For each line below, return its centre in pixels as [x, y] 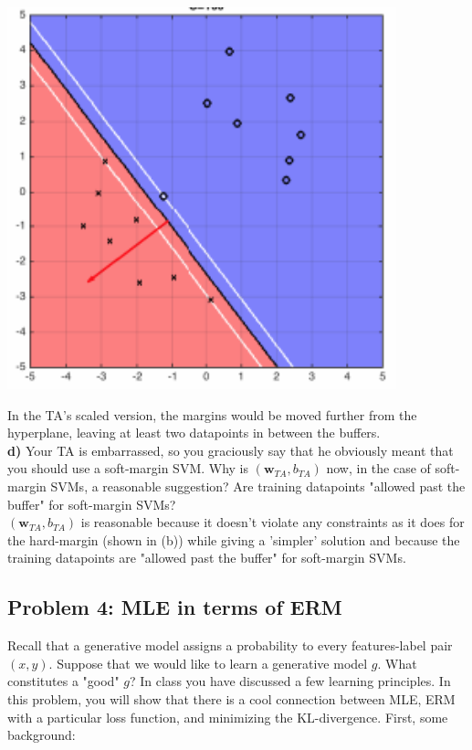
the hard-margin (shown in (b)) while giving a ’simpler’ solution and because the [234, 539]
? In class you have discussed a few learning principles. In [290, 681]
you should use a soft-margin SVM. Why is [128, 468]
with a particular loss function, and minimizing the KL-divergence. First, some [228, 717]
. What [397, 663]
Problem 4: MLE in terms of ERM [175, 607]
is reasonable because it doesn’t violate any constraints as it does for [273, 522]
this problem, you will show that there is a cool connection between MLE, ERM [231, 698]
